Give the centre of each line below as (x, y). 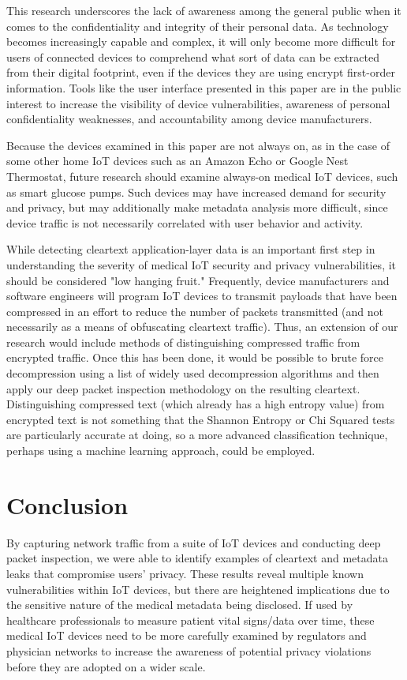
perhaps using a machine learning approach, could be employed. (161, 451)
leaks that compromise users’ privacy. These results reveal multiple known (185, 573)
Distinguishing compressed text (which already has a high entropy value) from (196, 404)
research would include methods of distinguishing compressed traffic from (183, 342)
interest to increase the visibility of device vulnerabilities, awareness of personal (198, 103)
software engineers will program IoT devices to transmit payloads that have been (202, 296)
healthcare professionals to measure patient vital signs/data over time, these (190, 620)
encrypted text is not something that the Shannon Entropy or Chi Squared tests (201, 419)
